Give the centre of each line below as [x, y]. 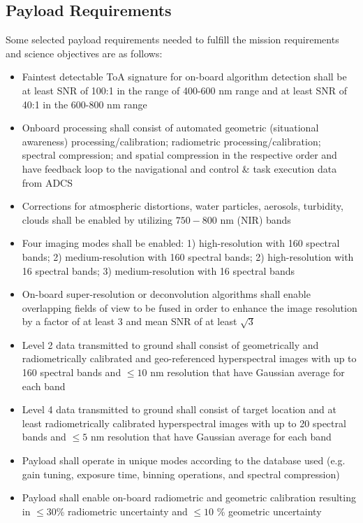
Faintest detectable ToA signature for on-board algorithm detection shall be [184, 77]
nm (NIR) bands [255, 219]
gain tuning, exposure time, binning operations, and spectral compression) [181, 474]
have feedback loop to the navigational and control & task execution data [179, 168]
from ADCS [47, 182]
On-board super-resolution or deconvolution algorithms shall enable [166, 294]
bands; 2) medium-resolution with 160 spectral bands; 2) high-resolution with [188, 256]
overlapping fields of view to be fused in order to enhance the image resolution [190, 307]
